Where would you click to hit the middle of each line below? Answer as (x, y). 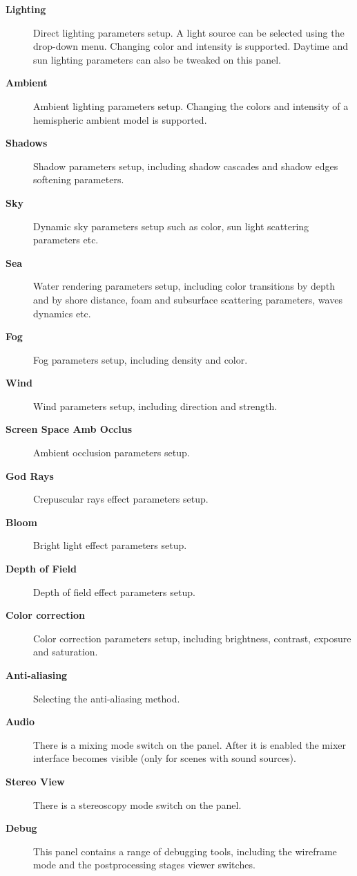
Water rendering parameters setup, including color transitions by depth (184, 286)
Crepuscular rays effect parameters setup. (121, 499)
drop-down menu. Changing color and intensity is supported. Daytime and (191, 46)
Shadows (27, 143)
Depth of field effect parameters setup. (114, 591)
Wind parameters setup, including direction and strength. (155, 406)
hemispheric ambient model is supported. (120, 119)
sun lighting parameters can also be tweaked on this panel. (157, 59)
